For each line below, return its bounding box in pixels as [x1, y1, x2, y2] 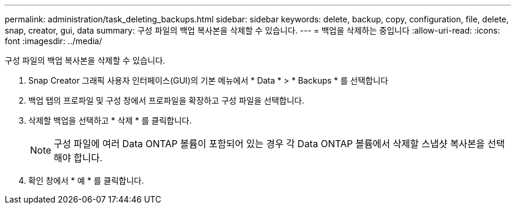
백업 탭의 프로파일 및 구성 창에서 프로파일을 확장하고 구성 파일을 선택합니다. [28, 95, 305, 105]
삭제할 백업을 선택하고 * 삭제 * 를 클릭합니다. [28, 115, 192, 125]
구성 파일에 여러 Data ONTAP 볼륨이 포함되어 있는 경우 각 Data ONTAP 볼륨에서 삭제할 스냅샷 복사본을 [54, 138, 485, 150]
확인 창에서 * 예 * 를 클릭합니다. [28, 175, 144, 185]
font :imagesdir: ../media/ [5, 36, 102, 46]
